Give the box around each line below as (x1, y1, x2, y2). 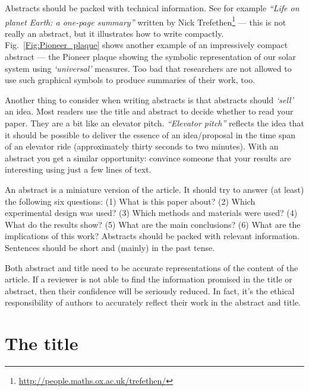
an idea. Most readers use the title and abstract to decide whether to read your (5, 105, 294, 117)
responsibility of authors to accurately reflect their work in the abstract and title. (5, 296, 301, 309)
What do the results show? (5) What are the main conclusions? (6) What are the (5, 218, 301, 230)
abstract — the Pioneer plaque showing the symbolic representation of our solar (5, 50, 296, 63)
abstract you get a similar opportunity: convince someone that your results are (5, 151, 291, 164)
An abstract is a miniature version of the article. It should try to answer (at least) (5, 183, 304, 195)
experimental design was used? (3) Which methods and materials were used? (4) (5, 206, 298, 219)
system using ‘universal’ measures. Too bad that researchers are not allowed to (5, 62, 292, 74)
